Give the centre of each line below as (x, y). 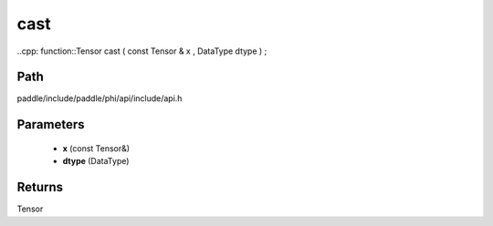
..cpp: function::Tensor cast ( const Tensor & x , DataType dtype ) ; (142, 51)
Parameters (51, 124)
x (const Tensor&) (96, 148)
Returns (40, 187)
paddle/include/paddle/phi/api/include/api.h (100, 98)
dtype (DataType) (96, 161)
